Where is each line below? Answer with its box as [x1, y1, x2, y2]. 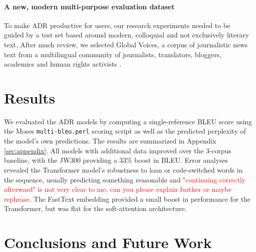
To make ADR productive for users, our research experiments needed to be [4, 20, 231, 30]
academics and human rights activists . [4, 59, 121, 69]
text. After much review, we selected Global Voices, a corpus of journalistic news [4, 39, 248, 49]
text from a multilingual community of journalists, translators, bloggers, [4, 49, 221, 59]
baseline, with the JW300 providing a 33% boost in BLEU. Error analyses [4, 155, 228, 165]
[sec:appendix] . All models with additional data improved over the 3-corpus [4, 145, 231, 155]
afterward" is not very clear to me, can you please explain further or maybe [4, 184, 232, 194]
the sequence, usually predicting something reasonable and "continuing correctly [4, 174, 246, 184]
